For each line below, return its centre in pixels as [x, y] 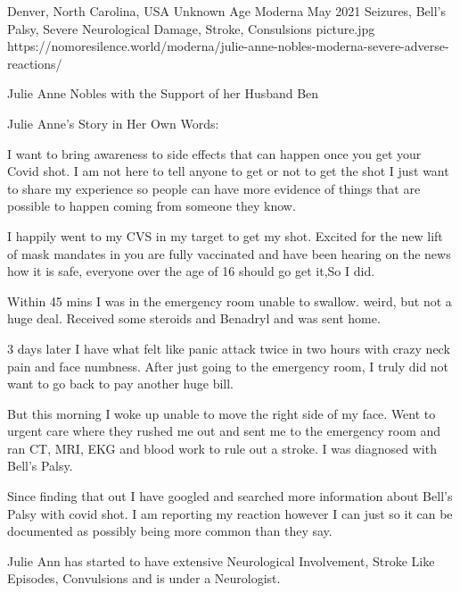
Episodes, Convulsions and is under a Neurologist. [144, 578]
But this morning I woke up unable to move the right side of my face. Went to [222, 413]
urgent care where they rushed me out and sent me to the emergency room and [224, 431]
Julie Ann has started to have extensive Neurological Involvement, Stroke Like [221, 560]
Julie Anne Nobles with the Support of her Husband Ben [163, 93]
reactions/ [35, 63]
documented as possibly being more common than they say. [170, 531]
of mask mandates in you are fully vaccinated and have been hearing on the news [229, 253]
